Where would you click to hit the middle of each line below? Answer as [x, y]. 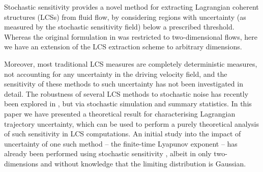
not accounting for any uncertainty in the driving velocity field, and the [116, 74]
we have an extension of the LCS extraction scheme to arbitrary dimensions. [123, 47]
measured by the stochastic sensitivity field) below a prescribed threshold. [119, 27]
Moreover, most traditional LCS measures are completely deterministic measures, [131, 63]
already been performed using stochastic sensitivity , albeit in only [108, 153]
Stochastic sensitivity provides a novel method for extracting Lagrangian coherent [131, 7]
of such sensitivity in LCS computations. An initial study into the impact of [123, 134]
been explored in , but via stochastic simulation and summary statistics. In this [128, 104]
